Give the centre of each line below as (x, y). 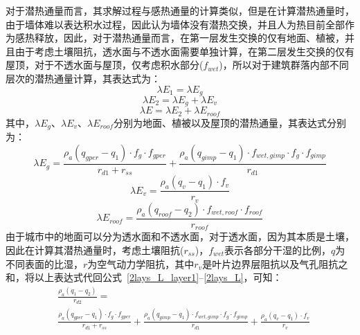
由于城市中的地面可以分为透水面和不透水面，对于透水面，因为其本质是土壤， (180, 236)
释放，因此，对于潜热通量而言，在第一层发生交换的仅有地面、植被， (189, 38)
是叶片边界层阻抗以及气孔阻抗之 (275, 263)
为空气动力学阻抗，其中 (141, 263)
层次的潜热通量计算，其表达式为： (83, 78)
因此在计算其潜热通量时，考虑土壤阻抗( (95, 250)
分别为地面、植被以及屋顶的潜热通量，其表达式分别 (230, 122)
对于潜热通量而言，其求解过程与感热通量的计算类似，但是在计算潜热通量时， (180, 10)
